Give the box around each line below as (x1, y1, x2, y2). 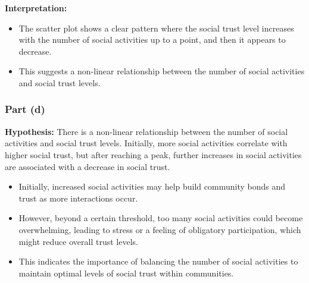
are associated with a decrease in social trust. (5, 160, 170, 172)
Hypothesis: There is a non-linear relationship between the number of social (5, 125, 288, 137)
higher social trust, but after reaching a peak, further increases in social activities (5, 148, 302, 161)
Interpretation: (5, 2, 67, 14)
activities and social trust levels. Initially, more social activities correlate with (5, 137, 288, 149)
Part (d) (5, 102, 45, 117)
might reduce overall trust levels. (18, 235, 138, 247)
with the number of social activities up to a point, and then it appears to (18, 33, 286, 46)
